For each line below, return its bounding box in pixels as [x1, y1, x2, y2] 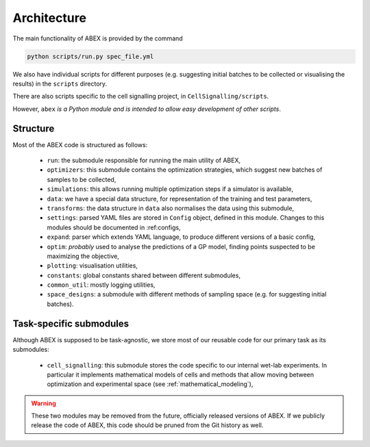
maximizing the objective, [47, 252, 119, 260]
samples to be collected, [47, 175, 116, 183]
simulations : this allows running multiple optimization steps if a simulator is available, [47, 185, 294, 193]
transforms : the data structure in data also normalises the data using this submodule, [47, 204, 295, 212]
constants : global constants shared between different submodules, [47, 271, 241, 279]
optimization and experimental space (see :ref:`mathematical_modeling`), [47, 380, 254, 388]
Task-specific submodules [12, 318, 129, 329]
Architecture [12, 10, 87, 25]
